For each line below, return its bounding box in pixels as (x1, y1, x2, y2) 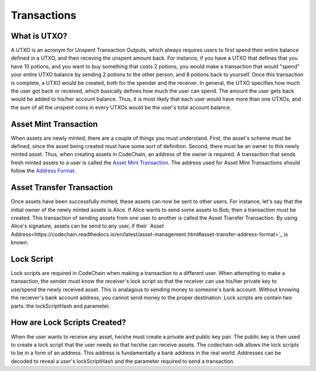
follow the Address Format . (11, 167, 76, 174)
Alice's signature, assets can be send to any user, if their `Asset (11, 222, 164, 229)
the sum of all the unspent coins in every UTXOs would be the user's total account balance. (11, 104, 232, 111)
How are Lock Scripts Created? (11, 318, 126, 328)
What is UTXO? (11, 31, 67, 41)
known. (11, 239, 29, 246)
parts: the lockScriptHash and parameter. (11, 302, 111, 310)
